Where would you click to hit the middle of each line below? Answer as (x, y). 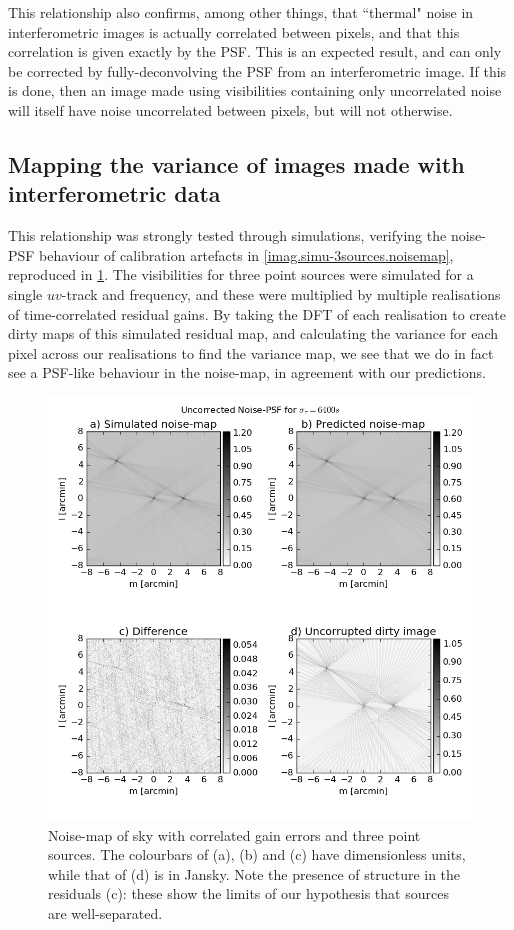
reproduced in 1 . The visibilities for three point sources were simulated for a (241, 274)
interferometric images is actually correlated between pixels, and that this (234, 31)
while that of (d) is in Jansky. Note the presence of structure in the (254, 873)
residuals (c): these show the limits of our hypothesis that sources (248, 893)
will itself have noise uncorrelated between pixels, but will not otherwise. (230, 109)
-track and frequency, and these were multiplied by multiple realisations (281, 293)
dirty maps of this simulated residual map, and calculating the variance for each (253, 333)
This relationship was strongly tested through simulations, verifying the (227, 235)
